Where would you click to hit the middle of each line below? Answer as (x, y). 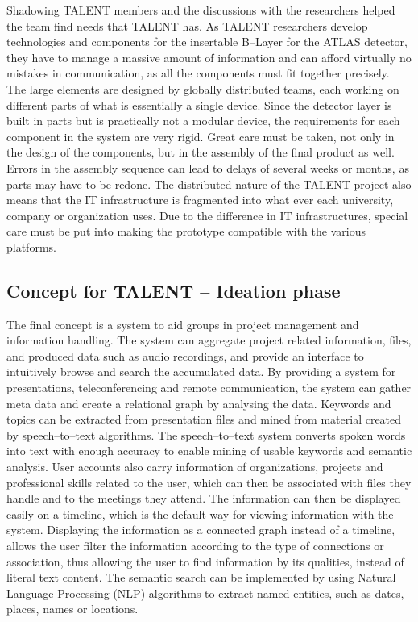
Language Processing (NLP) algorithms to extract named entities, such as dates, (205, 593)
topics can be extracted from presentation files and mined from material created (204, 419)
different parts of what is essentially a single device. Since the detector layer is (199, 104)
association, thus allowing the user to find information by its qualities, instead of (205, 561)
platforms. (31, 246)
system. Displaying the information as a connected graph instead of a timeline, (201, 530)
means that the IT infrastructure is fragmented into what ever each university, (200, 200)
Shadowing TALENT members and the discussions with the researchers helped (201, 10)
